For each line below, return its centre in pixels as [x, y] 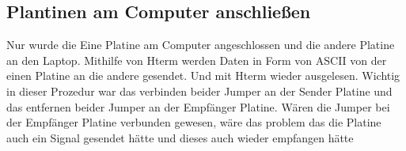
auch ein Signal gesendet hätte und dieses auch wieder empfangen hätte [180, 137]
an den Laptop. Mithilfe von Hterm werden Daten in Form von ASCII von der [197, 60]
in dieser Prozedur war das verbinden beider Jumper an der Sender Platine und [199, 91]
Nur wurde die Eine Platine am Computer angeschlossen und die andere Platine [201, 45]
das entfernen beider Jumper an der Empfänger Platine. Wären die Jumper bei [198, 106]
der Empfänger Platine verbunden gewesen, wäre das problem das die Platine [194, 122]
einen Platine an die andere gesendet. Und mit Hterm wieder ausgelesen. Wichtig [203, 75]
